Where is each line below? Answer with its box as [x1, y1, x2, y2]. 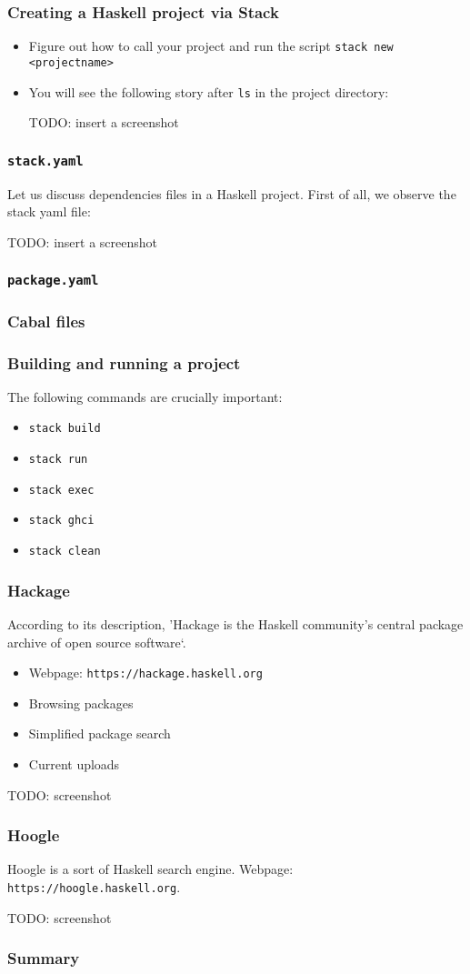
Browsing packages [28, 693, 134, 712]
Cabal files [7, 309, 85, 332]
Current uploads [28, 754, 120, 773]
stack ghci [28, 514, 95, 527]
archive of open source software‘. [7, 632, 186, 651]
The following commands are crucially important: [7, 387, 283, 406]
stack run [28, 453, 88, 467]
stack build [28, 422, 101, 436]
